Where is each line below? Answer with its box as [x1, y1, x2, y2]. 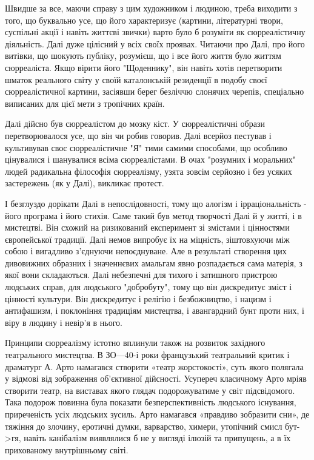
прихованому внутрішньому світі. [5, 443, 129, 456]
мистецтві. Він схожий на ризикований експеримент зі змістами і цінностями [5, 221, 290, 234]
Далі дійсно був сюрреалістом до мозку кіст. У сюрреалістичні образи [5, 117, 265, 130]
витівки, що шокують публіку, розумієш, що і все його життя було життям [5, 49, 281, 62]
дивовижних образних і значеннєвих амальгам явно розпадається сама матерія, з [5, 256, 302, 269]
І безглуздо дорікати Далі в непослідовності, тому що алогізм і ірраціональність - [5, 197, 307, 209]
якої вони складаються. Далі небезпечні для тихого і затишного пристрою [5, 268, 278, 281]
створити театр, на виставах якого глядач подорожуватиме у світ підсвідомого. [5, 384, 295, 396]
